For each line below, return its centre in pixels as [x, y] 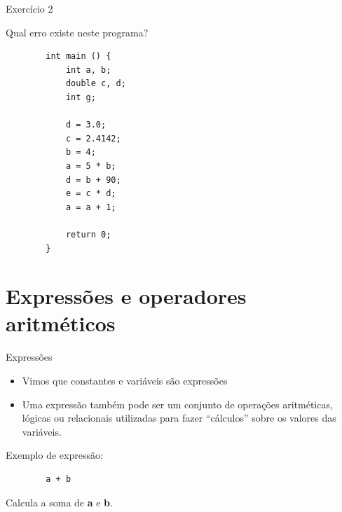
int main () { [78, 56]
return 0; [88, 234]
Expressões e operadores [126, 296]
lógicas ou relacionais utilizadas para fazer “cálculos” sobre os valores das [179, 418]
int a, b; [88, 70]
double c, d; [96, 84]
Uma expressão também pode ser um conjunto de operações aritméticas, [177, 404]
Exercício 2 [29, 8]
